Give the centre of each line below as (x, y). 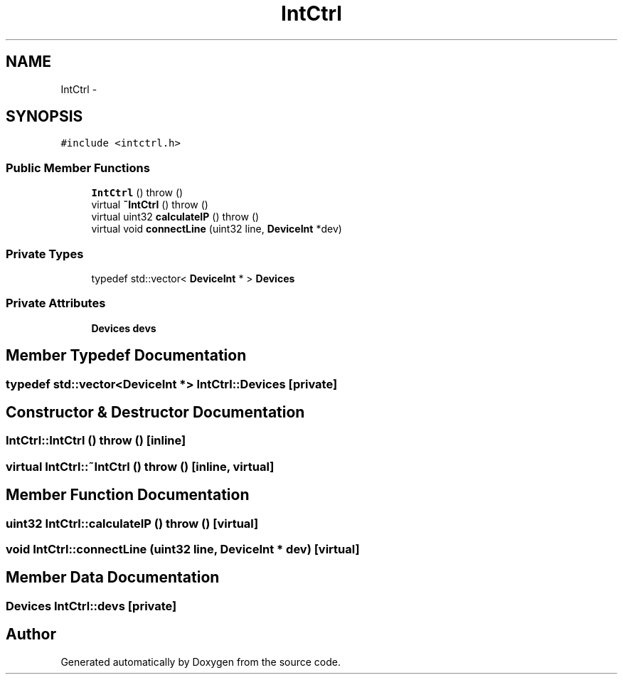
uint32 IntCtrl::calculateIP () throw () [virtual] (132, 523)
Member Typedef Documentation (126, 356)
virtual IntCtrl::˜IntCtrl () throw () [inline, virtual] (140, 466)
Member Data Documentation (113, 578)
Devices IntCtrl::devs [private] (91, 606)
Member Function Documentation (128, 495)
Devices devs (124, 328)
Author (31, 634)
